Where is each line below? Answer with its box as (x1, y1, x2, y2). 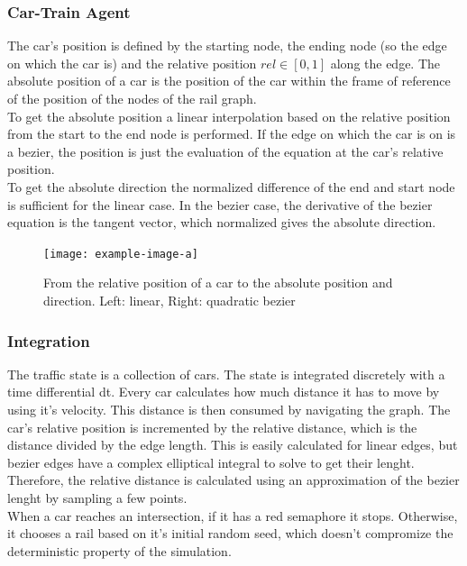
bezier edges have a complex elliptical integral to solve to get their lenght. (7, 452, 415, 471)
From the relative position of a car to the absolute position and (43, 273, 393, 292)
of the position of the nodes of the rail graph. (7, 89, 257, 107)
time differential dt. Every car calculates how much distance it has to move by (7, 382, 440, 401)
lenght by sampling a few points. (7, 488, 188, 507)
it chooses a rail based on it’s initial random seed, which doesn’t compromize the (7, 524, 453, 543)
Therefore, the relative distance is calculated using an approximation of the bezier (7, 470, 460, 489)
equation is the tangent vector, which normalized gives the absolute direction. (7, 213, 436, 232)
